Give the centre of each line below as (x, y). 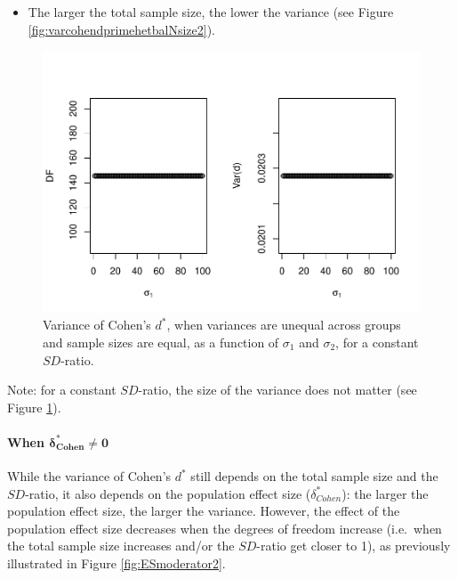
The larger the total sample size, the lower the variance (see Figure (211, 12)
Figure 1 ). (34, 407)
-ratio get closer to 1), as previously (354, 546)
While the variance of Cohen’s (89, 476)
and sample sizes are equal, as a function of (161, 342)
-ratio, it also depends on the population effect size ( (168, 493)
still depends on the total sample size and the (314, 476)
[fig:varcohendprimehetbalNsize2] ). (121, 29)
